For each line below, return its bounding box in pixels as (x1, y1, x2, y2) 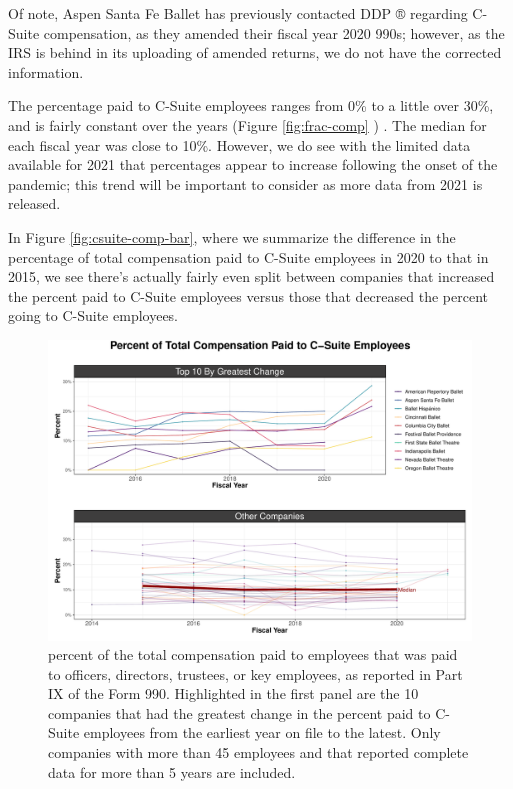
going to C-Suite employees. (8, 305, 179, 326)
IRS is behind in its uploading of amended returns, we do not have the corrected (8, 42, 502, 63)
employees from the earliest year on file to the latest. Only (83, 722, 441, 743)
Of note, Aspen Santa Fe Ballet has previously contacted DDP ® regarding (8, 3, 468, 23)
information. (8, 61, 84, 82)
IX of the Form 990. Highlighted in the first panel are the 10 (48, 683, 419, 704)
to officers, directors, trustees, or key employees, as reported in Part (48, 663, 463, 684)
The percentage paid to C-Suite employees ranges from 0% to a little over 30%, (8, 95, 494, 116)
